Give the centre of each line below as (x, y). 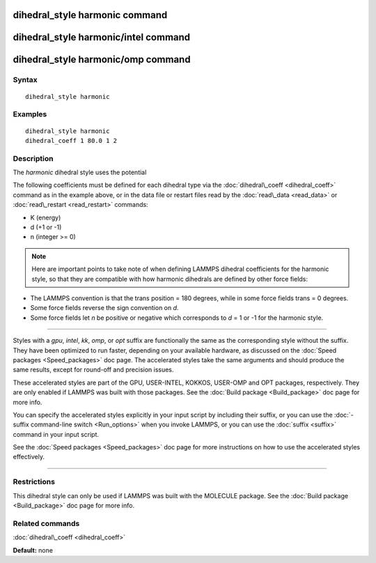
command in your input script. (56, 434)
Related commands (46, 523)
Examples (30, 114)
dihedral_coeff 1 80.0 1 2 (71, 140)
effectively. (29, 457)
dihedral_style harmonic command (90, 15)
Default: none (33, 550)
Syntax (25, 80)
